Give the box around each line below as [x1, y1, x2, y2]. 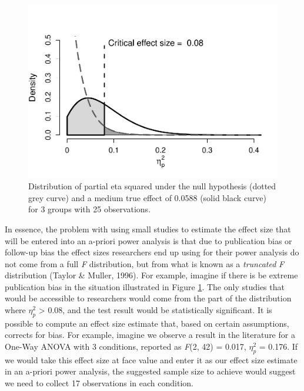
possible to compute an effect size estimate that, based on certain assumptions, [5, 317, 289, 329]
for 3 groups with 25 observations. [28, 203, 151, 215]
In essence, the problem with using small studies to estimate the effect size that [5, 222, 291, 235]
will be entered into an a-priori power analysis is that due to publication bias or [5, 234, 292, 247]
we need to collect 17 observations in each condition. [5, 377, 193, 389]
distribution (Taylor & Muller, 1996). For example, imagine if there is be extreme [5, 269, 298, 281]
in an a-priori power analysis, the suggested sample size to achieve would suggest [5, 365, 296, 377]
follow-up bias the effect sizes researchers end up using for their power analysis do [5, 246, 299, 258]
